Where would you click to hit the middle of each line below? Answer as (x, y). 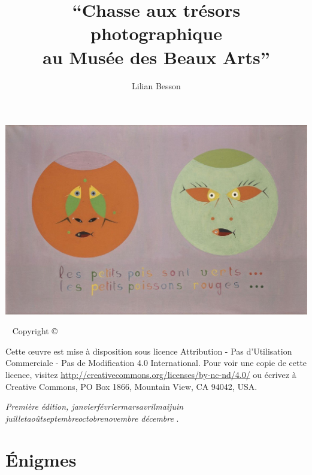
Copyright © (35, 331)
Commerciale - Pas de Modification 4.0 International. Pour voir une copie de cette (156, 363)
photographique (156, 33)
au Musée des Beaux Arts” (156, 57)
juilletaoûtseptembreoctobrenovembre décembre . (92, 418)
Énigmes (41, 459)
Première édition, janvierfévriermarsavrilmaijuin (95, 406)
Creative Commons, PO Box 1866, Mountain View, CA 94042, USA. (131, 386)
